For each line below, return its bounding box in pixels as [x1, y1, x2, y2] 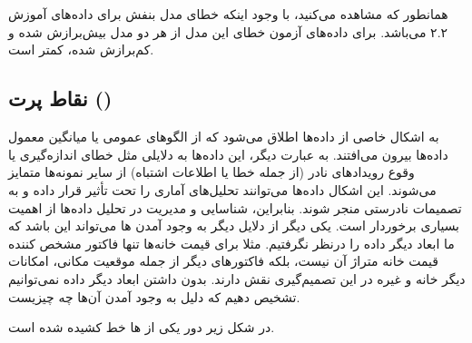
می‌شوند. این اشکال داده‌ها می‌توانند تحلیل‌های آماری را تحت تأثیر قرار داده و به [8, 180, 437, 199]
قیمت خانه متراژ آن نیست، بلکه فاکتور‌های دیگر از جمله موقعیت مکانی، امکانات [8, 251, 438, 270]
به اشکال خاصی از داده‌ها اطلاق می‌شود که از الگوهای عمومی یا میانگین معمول [8, 127, 439, 146]
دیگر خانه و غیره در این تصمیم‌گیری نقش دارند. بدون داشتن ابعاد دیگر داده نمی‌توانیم [8, 269, 466, 288]
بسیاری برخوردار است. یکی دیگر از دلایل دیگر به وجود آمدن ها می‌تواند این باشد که [8, 216, 460, 235]
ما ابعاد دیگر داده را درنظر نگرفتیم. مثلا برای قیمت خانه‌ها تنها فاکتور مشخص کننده [8, 233, 455, 252]
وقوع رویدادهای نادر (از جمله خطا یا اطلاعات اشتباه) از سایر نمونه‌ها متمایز [8, 162, 415, 181]
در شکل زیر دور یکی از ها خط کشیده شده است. [8, 318, 275, 337]
